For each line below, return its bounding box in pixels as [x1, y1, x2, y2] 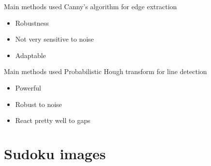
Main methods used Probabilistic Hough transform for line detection [4, 66, 207, 76]
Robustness [15, 17, 49, 28]
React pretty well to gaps [15, 115, 90, 125]
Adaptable [15, 50, 46, 60]
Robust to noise [15, 99, 62, 109]
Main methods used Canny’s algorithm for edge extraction [4, 1, 177, 11]
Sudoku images [4, 143, 106, 163]
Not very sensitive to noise [15, 34, 94, 44]
